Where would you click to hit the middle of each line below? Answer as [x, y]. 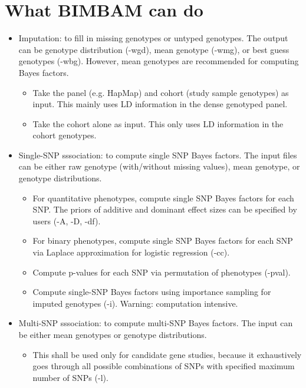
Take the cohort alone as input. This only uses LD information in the [158, 123]
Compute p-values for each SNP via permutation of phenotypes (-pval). [162, 272]
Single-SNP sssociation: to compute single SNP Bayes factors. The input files [158, 155]
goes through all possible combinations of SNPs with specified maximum [164, 366]
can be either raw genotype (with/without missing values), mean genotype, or [159, 166]
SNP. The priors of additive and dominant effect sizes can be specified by [165, 209]
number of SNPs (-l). [70, 377]
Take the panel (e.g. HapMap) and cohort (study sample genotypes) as [161, 92]
